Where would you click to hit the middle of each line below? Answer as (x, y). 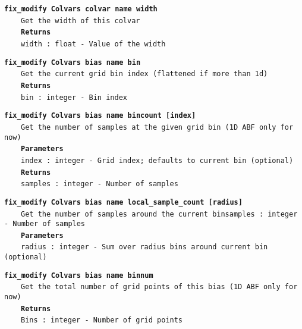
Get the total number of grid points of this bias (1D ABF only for (159, 287)
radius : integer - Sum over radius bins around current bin (144, 247)
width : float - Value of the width (93, 44)
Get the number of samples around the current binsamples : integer (159, 214)
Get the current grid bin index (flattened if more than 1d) (144, 74)
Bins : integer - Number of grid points (102, 320)
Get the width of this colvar (81, 21)
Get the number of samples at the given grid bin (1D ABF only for (157, 127)
